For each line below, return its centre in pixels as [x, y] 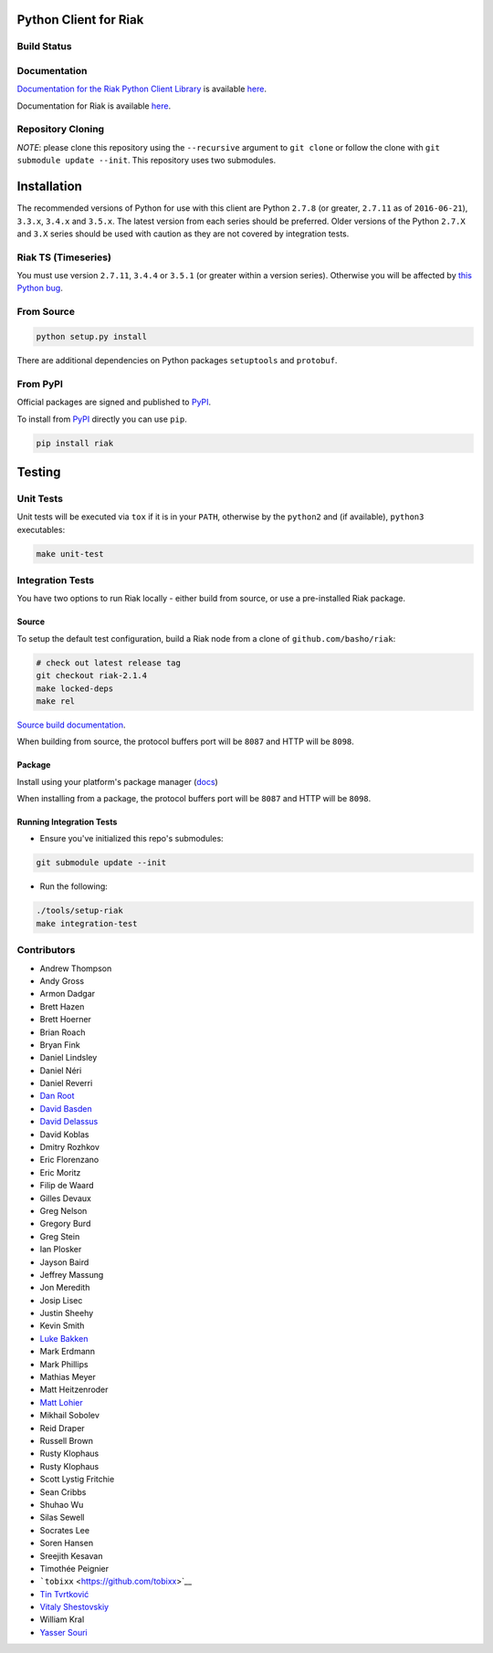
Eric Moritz [60, 1172]
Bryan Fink [60, 1044]
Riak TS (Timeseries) [64, 257]
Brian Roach [63, 1032]
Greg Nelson [63, 1210]
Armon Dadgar [68, 994]
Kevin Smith [62, 1326]
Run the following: [74, 886]
